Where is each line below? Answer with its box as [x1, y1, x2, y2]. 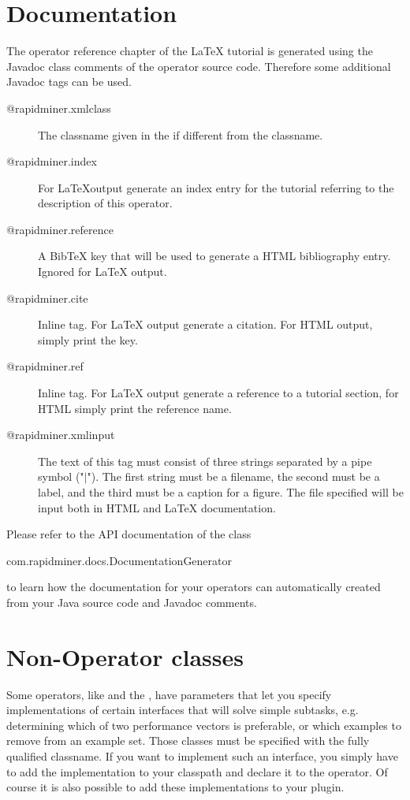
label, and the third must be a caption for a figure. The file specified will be [38, 484, 404, 500]
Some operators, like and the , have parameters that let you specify [6, 686, 332, 702]
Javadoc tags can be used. [6, 73, 132, 90]
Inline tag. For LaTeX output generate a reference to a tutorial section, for [38, 385, 399, 401]
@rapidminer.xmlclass [6, 99, 111, 116]
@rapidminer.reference [6, 221, 114, 237]
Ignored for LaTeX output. [38, 263, 167, 280]
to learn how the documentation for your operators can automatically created [6, 579, 381, 595]
